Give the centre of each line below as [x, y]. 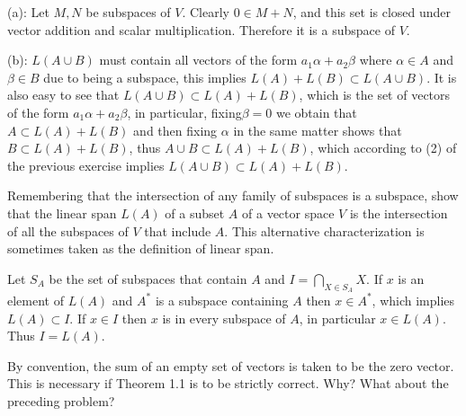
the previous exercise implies [86, 165]
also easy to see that [63, 95]
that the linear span [62, 212]
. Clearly [206, 12]
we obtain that [316, 112]
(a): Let [28, 12]
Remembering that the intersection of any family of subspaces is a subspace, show [233, 195]
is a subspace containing [222, 300]
